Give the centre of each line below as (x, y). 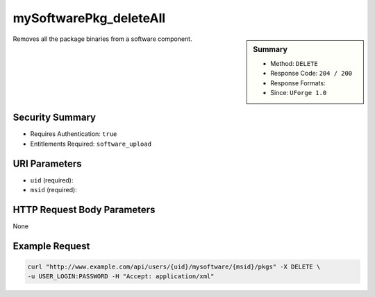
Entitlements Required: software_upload (91, 144)
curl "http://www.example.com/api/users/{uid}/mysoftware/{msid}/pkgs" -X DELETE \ (174, 267)
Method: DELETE (294, 63)
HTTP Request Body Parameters (84, 209)
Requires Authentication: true (74, 134)
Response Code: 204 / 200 (311, 74)
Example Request (51, 246)
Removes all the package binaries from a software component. (102, 39)
